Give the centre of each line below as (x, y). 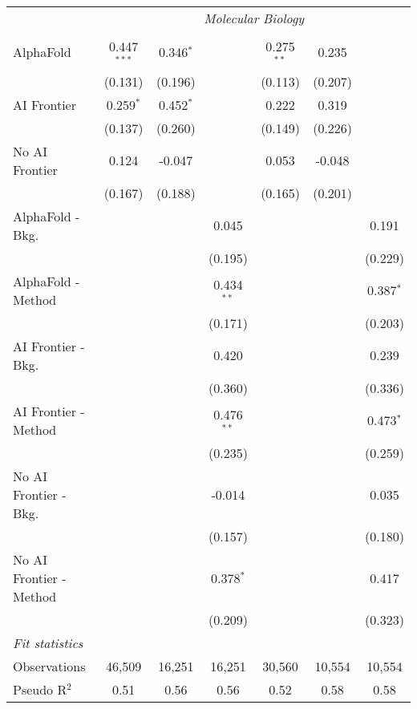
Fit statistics (48, 642)
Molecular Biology (254, 18)
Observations (49, 666)
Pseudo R (40, 689)
